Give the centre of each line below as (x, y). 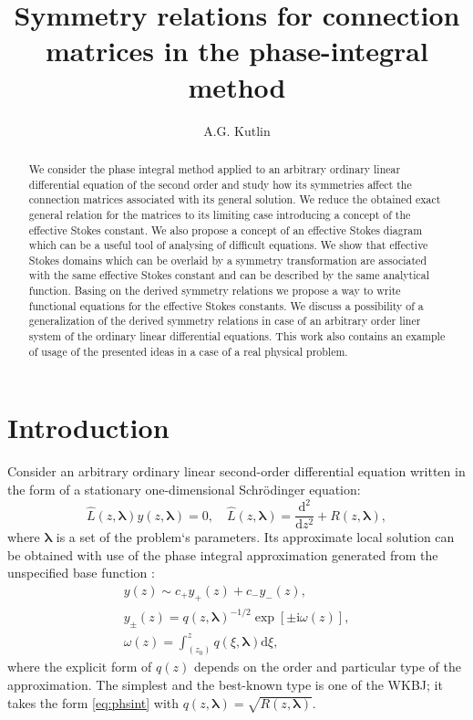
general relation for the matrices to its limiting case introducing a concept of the (220, 214)
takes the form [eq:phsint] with (93, 702)
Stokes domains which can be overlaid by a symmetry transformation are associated (227, 260)
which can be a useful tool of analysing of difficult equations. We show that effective (228, 245)
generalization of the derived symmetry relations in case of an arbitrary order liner (225, 321)
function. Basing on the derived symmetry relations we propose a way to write (215, 291)
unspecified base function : (81, 573)
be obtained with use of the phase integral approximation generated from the (223, 554)
